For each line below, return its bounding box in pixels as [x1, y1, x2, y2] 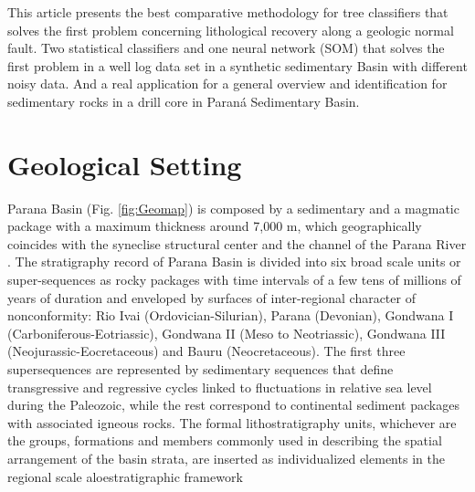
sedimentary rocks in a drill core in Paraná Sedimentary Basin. [7, 91, 360, 110]
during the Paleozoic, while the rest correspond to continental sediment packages [7, 395, 459, 414]
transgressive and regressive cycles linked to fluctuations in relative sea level [7, 377, 432, 396]
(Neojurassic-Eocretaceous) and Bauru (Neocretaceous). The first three [7, 341, 406, 361]
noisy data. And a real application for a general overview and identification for [7, 74, 448, 93]
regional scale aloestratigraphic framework [7, 466, 243, 486]
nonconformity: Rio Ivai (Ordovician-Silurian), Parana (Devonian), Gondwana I [7, 306, 454, 325]
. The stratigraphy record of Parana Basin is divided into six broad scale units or [7, 252, 461, 271]
